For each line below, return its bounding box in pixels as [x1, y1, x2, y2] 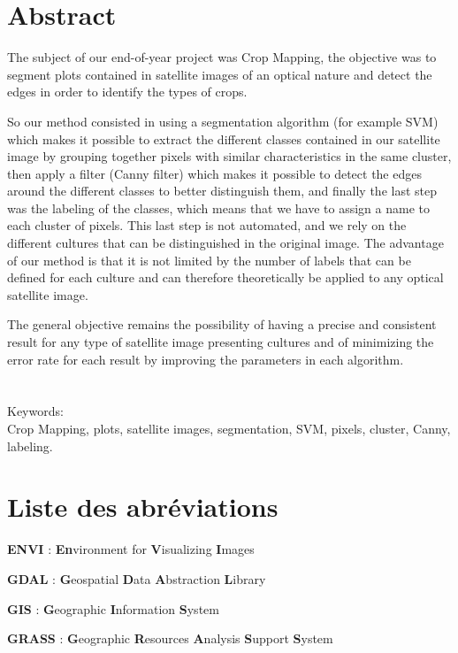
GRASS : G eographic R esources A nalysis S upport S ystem [7, 629, 333, 648]
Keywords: [7, 402, 64, 420]
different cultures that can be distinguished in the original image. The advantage [7, 234, 444, 252]
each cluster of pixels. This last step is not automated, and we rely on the [7, 216, 407, 234]
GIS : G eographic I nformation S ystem [7, 599, 219, 618]
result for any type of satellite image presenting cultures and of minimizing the [7, 333, 434, 351]
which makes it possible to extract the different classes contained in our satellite [7, 129, 440, 148]
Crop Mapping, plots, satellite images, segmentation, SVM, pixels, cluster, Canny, [7, 419, 451, 437]
